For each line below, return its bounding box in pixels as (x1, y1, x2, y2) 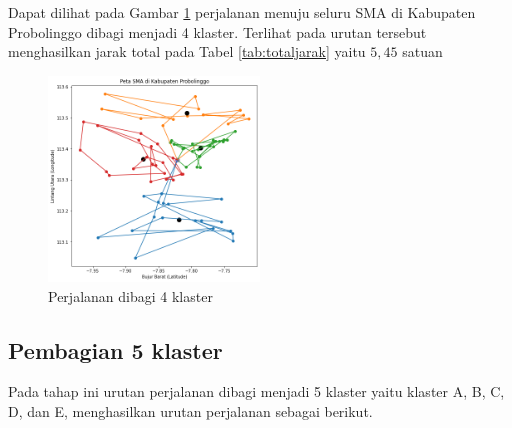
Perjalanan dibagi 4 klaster (48, 285, 213, 306)
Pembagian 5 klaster (8, 334, 223, 365)
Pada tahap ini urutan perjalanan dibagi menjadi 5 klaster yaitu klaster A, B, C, (8, 381, 505, 402)
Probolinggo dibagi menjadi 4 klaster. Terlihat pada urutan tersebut (8, 21, 427, 42)
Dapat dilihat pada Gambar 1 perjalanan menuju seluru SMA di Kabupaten (8, 2, 476, 22)
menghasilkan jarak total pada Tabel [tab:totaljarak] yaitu (8, 41, 366, 62)
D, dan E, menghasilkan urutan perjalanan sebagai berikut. (8, 400, 373, 421)
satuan (402, 41, 443, 62)
